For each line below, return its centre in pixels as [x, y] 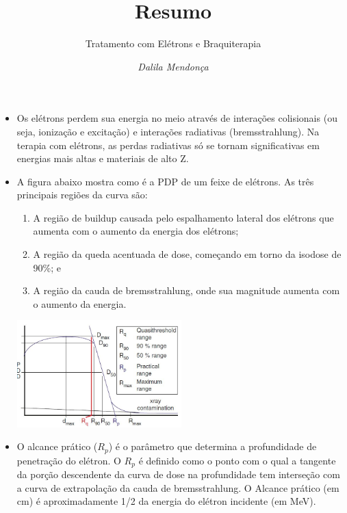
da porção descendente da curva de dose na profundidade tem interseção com [178, 474]
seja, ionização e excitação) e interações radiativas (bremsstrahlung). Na [168, 131]
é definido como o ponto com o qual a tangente [237, 460]
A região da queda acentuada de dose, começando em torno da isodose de [187, 254]
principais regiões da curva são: [82, 195]
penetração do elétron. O [69, 460]
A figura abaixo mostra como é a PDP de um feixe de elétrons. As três [165, 181]
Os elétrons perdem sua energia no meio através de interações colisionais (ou [177, 118]
